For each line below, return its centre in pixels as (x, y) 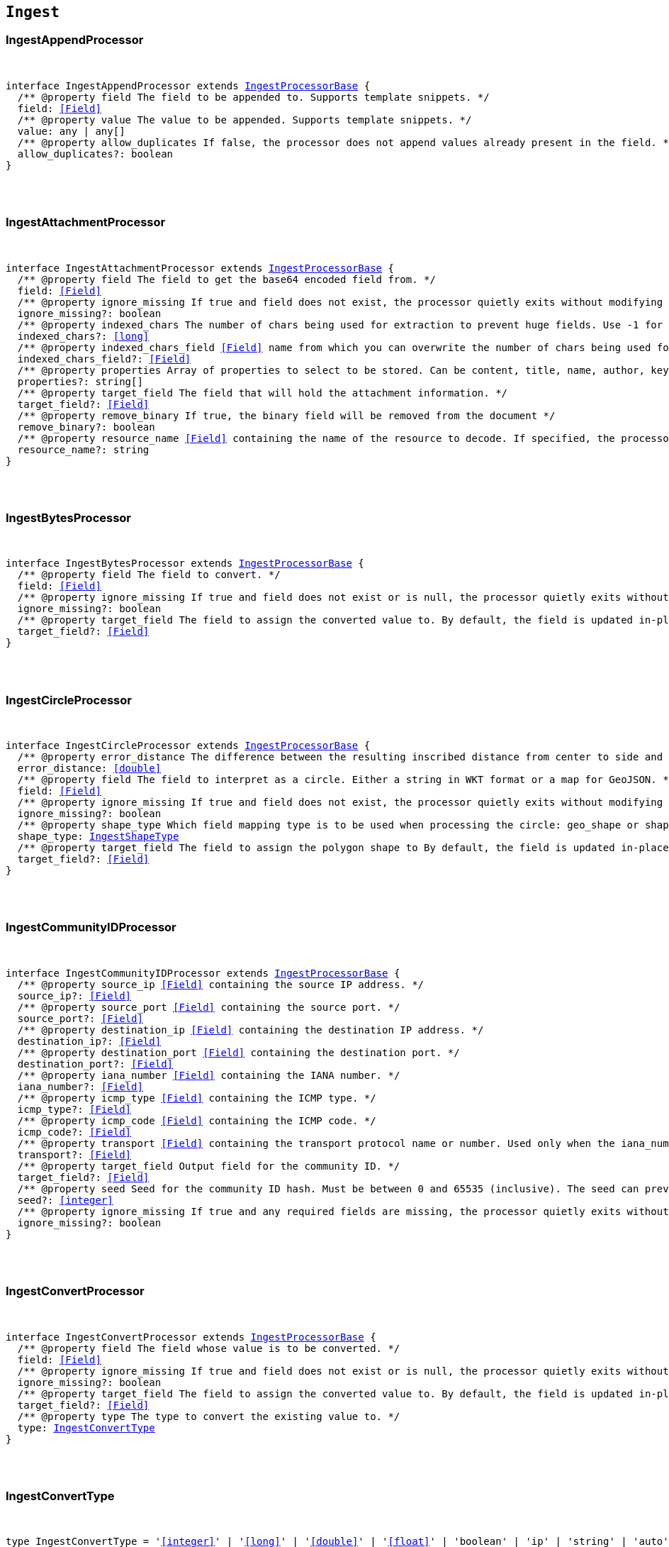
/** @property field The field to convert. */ (149, 575)
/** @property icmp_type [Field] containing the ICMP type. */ (197, 1098)
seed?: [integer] (65, 1200)
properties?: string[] (80, 381)
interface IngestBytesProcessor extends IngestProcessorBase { (185, 564)
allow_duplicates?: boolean (95, 154)
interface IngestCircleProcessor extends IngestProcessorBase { (188, 746)
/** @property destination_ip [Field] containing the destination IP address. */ (251, 1030)
